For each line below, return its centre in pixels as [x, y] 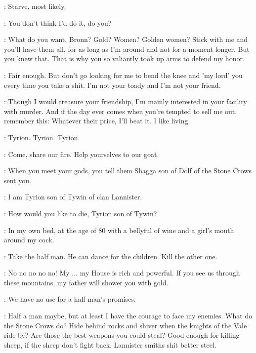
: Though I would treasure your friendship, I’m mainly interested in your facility [126, 101]
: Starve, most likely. [35, 6]
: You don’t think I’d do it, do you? [58, 22]
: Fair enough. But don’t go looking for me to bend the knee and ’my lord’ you [123, 75]
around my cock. [29, 240]
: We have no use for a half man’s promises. [70, 299]
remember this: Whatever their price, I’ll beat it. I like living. [97, 121]
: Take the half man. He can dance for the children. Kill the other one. [111, 256]
